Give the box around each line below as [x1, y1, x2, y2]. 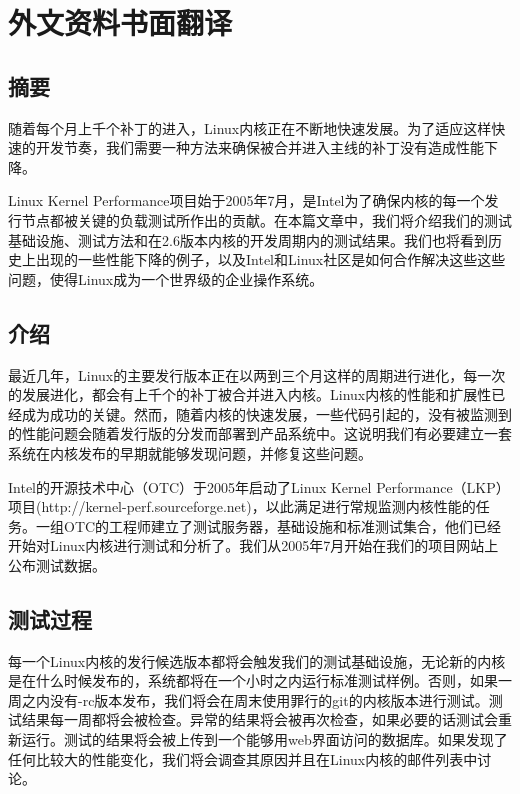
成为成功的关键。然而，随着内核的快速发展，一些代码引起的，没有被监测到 [21, 403, 512, 424]
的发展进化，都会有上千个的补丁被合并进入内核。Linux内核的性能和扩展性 [8, 384, 492, 405]
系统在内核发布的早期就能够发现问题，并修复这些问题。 [8, 442, 372, 463]
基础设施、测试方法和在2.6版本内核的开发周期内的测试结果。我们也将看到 [8, 229, 488, 250]
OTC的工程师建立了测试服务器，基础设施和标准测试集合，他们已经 [63, 515, 502, 536]
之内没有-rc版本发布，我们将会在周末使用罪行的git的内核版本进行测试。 [21, 689, 489, 710]
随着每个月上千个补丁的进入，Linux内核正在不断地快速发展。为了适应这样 [8, 117, 492, 138]
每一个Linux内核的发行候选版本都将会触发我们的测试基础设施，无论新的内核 [8, 650, 506, 671]
